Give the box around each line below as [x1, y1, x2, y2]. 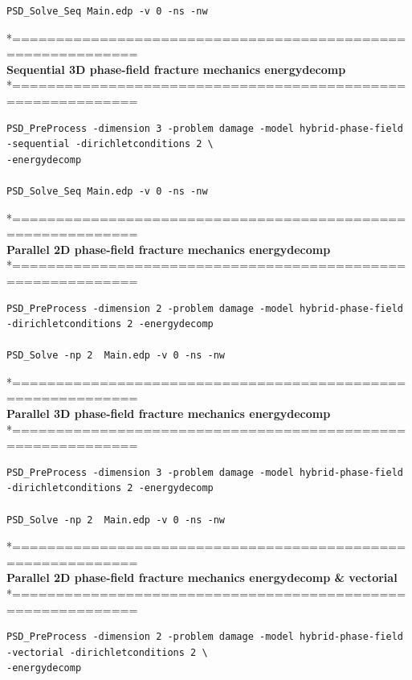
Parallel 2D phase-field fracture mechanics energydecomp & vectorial [6, 569, 398, 586]
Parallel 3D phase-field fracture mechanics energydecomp [6, 405, 331, 422]
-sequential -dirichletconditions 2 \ [6, 138, 214, 150]
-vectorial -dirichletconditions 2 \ [6, 646, 208, 658]
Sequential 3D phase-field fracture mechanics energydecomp [6, 60, 346, 77]
